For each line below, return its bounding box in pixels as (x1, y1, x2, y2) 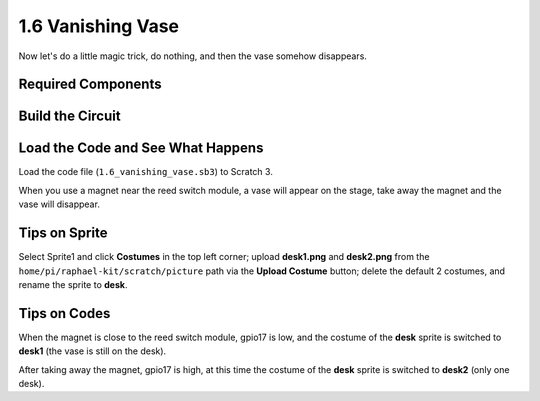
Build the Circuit (18, 108, 121, 125)
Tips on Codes (18, 305, 111, 322)
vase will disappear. (18, 198, 100, 210)
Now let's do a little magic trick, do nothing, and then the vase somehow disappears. (18, 50, 367, 62)
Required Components (18, 76, 162, 93)
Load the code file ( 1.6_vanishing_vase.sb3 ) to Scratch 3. (18, 166, 274, 178)
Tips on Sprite (18, 225, 108, 242)
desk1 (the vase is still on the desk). (18, 345, 167, 357)
